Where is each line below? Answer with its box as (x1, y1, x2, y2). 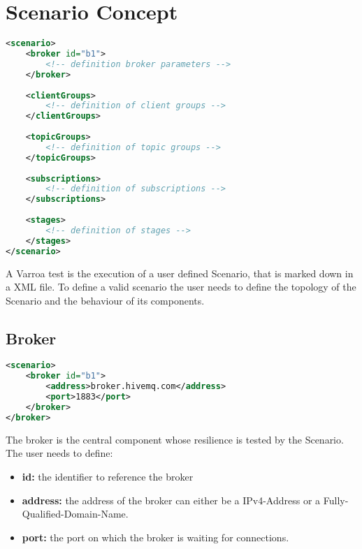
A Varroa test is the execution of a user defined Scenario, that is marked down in (6, 265, 354, 280)
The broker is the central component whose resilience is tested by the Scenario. (6, 432, 344, 446)
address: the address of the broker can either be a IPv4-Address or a (22, 492, 321, 507)
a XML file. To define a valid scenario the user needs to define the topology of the (6, 279, 356, 294)
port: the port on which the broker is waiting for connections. (22, 529, 289, 544)
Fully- (323, 492, 349, 507)
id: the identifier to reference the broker (22, 469, 194, 483)
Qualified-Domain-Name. (22, 506, 129, 521)
